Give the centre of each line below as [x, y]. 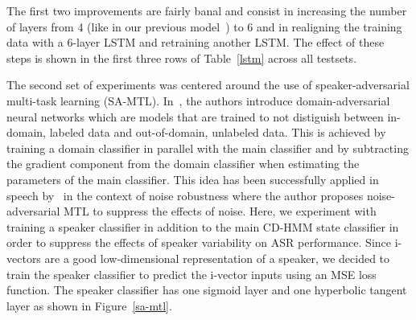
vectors [24, 258]
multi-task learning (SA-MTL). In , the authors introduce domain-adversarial [198, 100]
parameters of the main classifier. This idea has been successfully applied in [193, 179]
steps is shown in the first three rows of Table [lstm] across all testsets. [182, 57]
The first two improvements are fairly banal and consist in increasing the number [207, 10]
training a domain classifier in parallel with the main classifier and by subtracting [208, 148]
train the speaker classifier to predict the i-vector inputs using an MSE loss [192, 274]
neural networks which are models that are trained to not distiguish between [195, 116]
